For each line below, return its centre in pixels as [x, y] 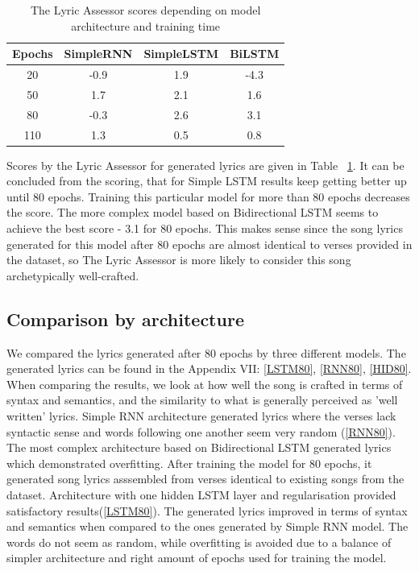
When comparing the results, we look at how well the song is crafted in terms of [205, 384]
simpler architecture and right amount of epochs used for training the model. [197, 558]
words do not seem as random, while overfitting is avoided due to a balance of [199, 542]
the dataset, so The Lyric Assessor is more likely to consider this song [179, 260]
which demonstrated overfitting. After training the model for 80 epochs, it [189, 463]
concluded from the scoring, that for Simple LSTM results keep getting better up [207, 181]
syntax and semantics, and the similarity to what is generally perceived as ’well [202, 400]
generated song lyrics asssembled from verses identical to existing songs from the [205, 479]
